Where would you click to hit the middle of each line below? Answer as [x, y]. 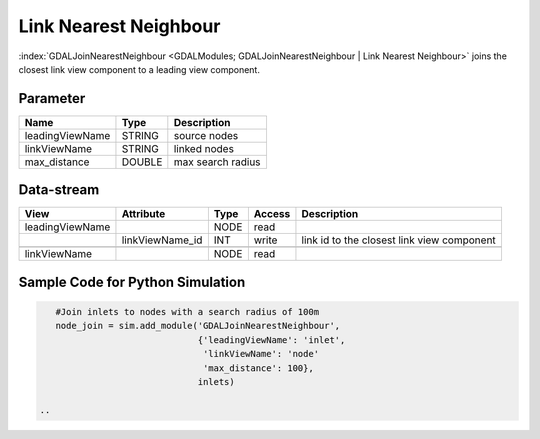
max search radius [217, 162]
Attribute [143, 214]
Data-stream [59, 190]
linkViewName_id [162, 240]
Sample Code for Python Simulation [132, 281]
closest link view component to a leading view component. [139, 69]
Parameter [52, 98]
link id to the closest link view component [399, 240]
